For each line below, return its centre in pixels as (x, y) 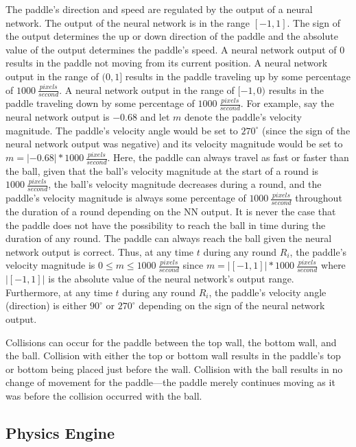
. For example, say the (287, 103)
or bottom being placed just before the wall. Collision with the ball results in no (174, 369)
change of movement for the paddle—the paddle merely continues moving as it (170, 382)
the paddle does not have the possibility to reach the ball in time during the (166, 225)
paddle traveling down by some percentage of (100, 103)
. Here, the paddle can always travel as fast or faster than (228, 157)
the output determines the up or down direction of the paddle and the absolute (172, 36)
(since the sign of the (306, 130)
